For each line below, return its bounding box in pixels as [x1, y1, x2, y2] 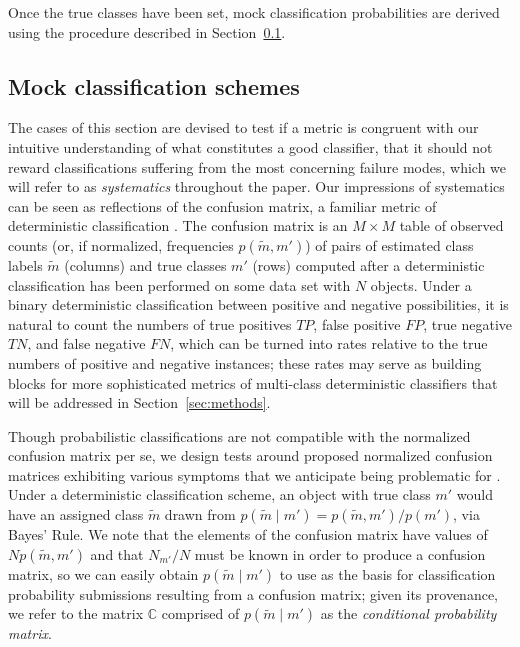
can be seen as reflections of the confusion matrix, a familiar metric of [8, 195, 437, 216]
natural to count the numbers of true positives [8, 313, 292, 334]
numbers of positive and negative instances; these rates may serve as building [8, 352, 482, 373]
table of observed [399, 215, 504, 236]
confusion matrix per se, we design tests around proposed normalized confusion [8, 445, 493, 466]
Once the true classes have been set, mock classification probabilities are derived [8, 2, 500, 22]
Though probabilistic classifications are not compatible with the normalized [8, 425, 471, 446]
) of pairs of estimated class [305, 234, 474, 255]
